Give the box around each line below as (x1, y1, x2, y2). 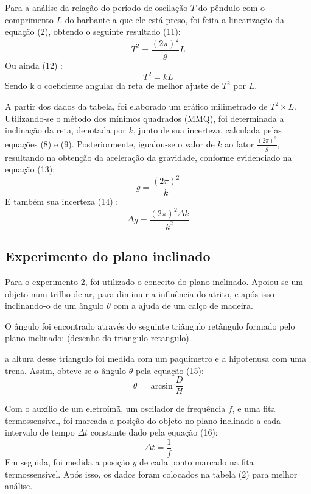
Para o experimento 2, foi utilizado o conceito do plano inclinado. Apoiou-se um (5, 275, 303, 288)
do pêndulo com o (198, 1, 265, 13)
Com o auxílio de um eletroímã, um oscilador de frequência (5, 402, 226, 415)
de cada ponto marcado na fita (139, 456, 254, 468)
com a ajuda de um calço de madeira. (113, 299, 253, 312)
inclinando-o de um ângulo (5, 299, 104, 312)
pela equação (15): (135, 364, 204, 376)
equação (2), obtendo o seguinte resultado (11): (5, 25, 181, 38)
